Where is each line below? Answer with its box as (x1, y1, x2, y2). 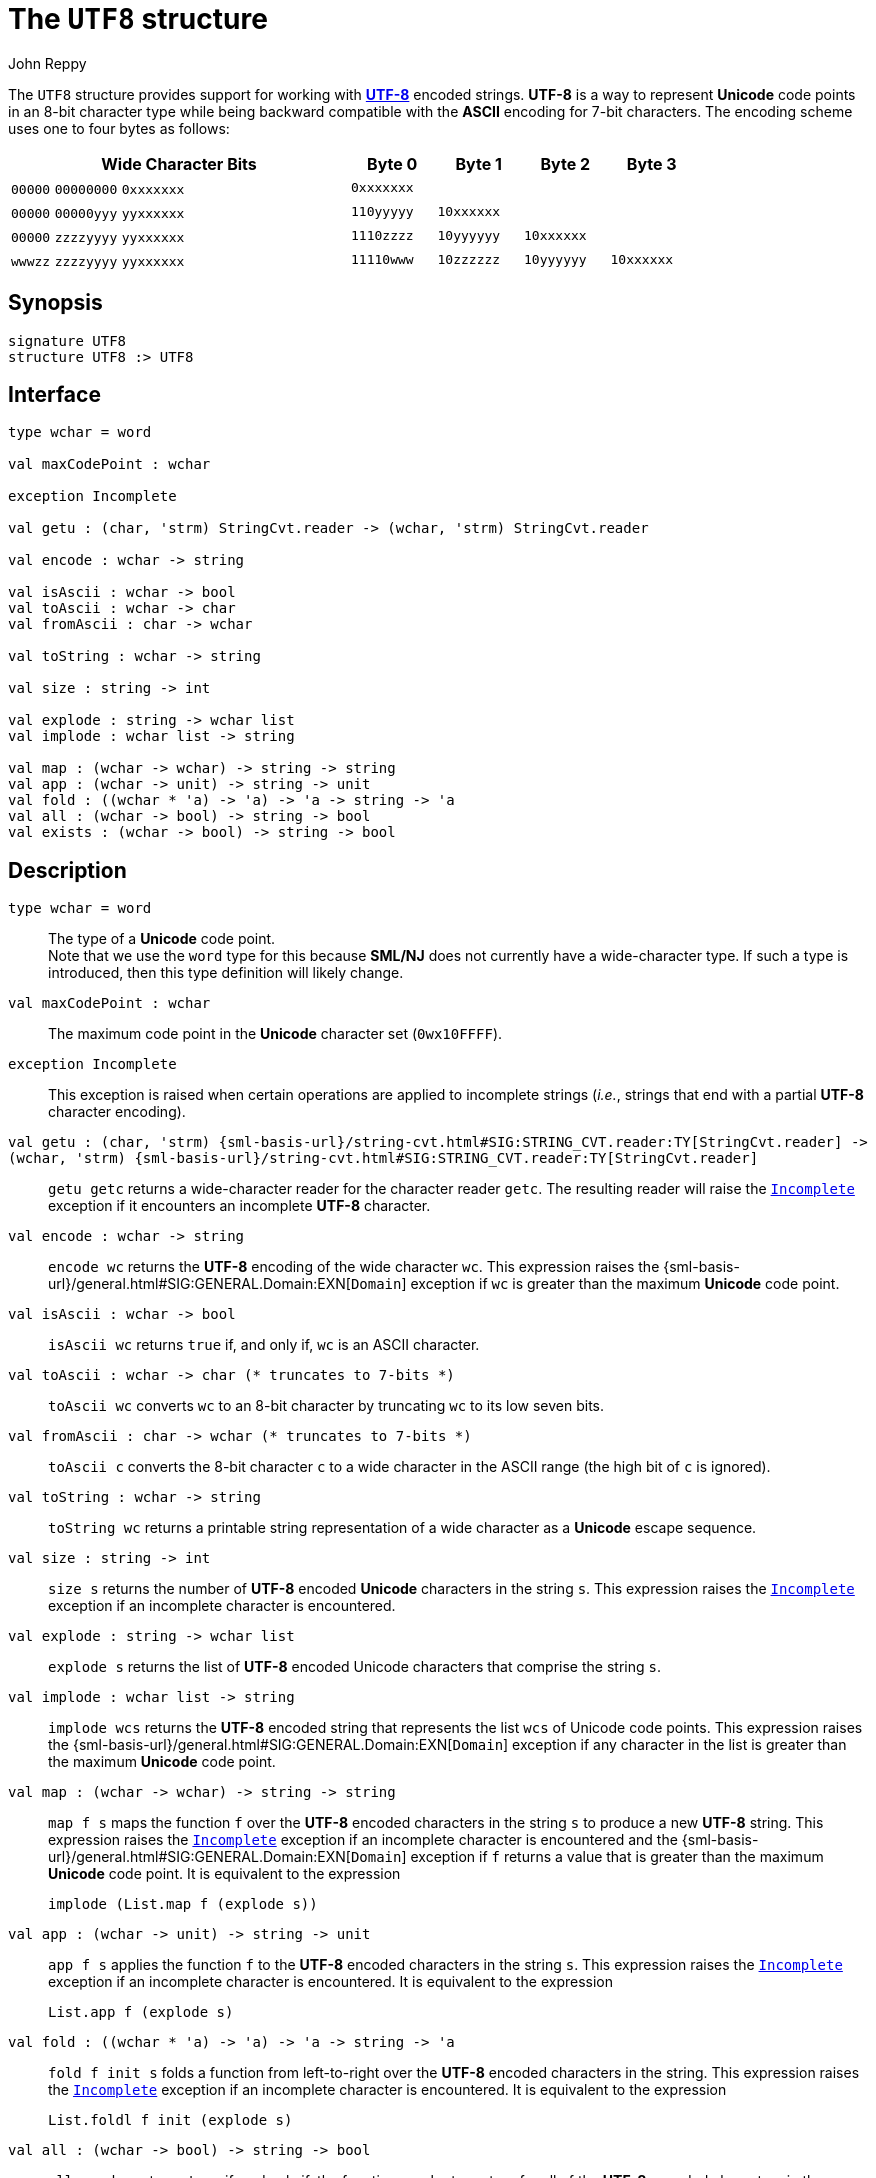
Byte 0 (367, 153, 418, 174)
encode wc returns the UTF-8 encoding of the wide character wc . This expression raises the (48, 1258, 660, 1276)
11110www (351, 252, 414, 268)
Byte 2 (540, 153, 591, 174)
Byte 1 (455, 153, 502, 174)
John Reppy (8, 54, 87, 72)
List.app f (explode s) (48, 2004, 234, 2021)
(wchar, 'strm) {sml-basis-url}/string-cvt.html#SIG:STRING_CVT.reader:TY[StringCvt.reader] (8, 1150, 759, 1167)
